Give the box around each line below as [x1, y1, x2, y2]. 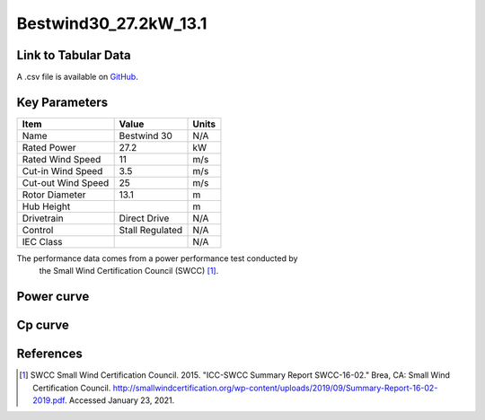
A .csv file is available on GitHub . [16, 72, 138, 83]
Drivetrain [22, 212, 64, 224]
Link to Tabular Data [16, 48, 131, 63]
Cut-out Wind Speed [22, 176, 110, 188]
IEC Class [22, 235, 63, 248]
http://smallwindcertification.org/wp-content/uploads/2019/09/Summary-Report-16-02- [112, 382, 438, 393]
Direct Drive [119, 212, 170, 224]
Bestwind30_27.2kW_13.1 [16, 13, 207, 33]
